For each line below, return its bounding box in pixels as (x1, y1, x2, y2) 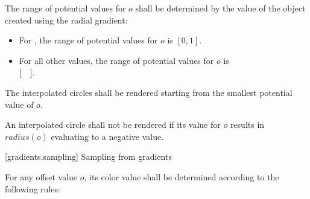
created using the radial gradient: (5, 13, 128, 26)
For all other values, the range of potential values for (19, 54, 214, 66)
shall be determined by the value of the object (135, 2, 306, 14)
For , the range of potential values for (19, 34, 158, 46)
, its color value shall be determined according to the (84, 170, 279, 183)
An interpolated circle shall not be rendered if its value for (5, 118, 221, 131)
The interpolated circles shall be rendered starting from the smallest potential (5, 86, 293, 98)
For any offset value (5, 170, 78, 183)
